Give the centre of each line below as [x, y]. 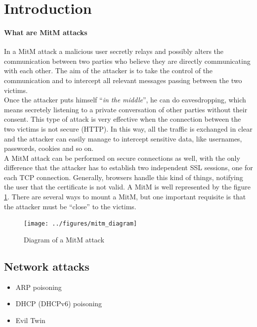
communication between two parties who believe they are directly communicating [127, 61]
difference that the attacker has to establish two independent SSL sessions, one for [128, 167]
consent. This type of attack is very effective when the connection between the [123, 119]
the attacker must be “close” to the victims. [70, 206]
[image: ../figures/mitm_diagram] [81, 224]
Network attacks [47, 266]
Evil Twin [30, 320]
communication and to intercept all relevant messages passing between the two [123, 80]
